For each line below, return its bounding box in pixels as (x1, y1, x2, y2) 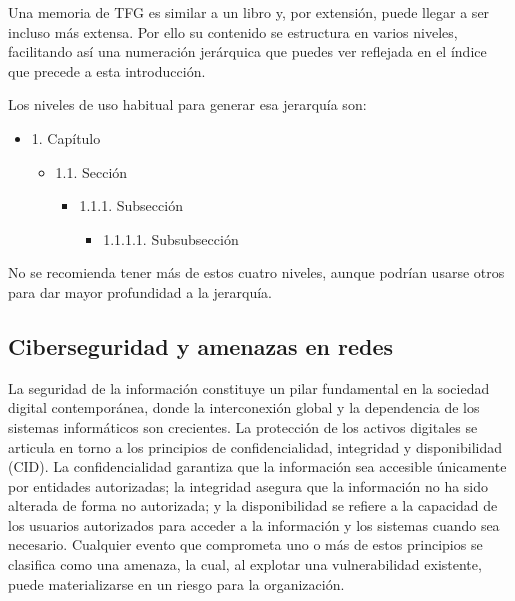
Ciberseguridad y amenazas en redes (8, 330, 394, 361)
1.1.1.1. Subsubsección (103, 228, 239, 249)
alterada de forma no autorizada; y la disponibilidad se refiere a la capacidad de (8, 495, 498, 516)
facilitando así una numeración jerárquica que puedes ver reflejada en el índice (8, 41, 487, 62)
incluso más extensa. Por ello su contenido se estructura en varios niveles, (8, 21, 458, 42)
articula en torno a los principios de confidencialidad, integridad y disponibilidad (8, 436, 502, 457)
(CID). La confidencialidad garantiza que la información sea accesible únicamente (8, 456, 507, 477)
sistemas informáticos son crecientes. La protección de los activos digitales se (8, 416, 478, 437)
